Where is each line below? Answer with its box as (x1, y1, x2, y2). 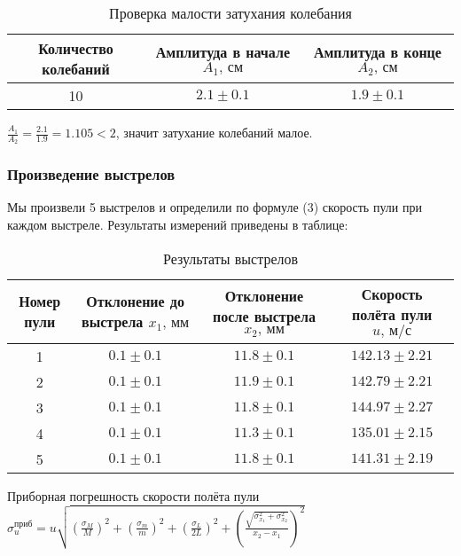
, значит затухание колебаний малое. (115, 123, 313, 141)
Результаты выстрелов (162, 247, 299, 269)
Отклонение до (86, 291, 184, 312)
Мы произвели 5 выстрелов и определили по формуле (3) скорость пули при (7, 198, 422, 216)
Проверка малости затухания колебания (109, 3, 352, 23)
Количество (38, 38, 113, 59)
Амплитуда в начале (155, 42, 290, 62)
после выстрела (213, 306, 316, 327)
